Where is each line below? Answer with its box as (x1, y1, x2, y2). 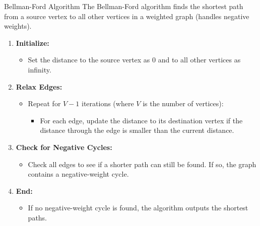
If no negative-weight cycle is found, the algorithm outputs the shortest (28, 202, 248, 213)
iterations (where (82, 98, 134, 109)
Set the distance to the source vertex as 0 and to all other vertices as (28, 54, 241, 65)
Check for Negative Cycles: (16, 141, 112, 152)
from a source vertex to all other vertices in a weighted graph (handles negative (4, 11, 249, 21)
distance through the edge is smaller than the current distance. (40, 125, 234, 135)
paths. (28, 212, 47, 222)
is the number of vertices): (143, 98, 224, 109)
